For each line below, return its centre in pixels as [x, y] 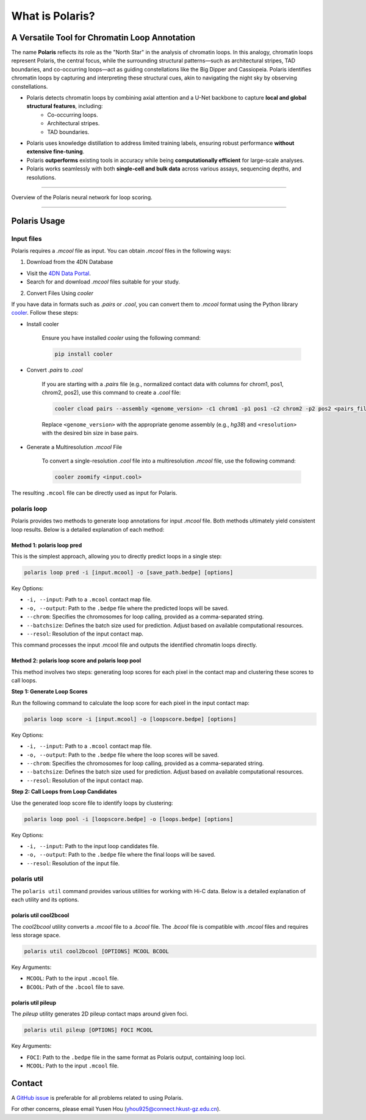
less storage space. [36, 935]
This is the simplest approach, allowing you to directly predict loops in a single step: [117, 556]
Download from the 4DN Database [70, 262]
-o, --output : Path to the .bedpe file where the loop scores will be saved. [123, 755]
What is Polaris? [53, 16]
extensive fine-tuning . [56, 152]
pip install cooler [84, 354]
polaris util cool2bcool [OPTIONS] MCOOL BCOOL [96, 951]
